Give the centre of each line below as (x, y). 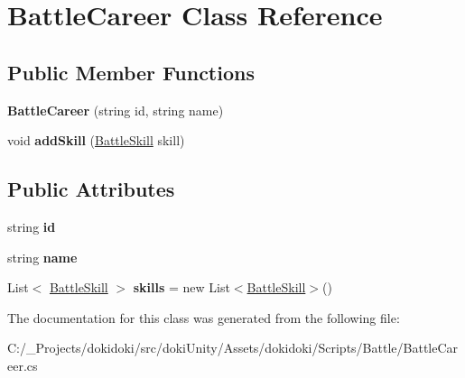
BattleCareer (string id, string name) (116, 110)
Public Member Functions (131, 72)
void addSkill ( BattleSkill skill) (96, 140)
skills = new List (181, 287)
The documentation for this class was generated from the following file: (204, 317)
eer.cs (23, 365)
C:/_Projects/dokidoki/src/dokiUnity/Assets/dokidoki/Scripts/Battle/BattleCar (233, 348)
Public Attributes (91, 189)
